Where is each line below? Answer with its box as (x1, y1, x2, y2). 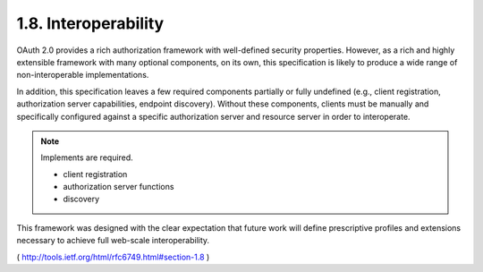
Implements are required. (40, 152, 133, 163)
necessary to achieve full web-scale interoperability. (16, 235, 210, 246)
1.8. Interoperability (16, 13, 165, 33)
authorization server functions (63, 182, 174, 192)
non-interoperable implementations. (16, 70, 149, 81)
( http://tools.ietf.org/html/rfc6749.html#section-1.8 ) (16, 251, 210, 262)
